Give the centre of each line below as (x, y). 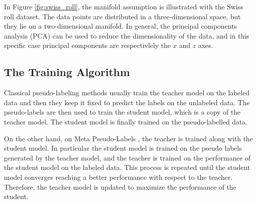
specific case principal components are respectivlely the (87, 45)
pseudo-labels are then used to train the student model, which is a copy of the (122, 112)
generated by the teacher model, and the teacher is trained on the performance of (127, 157)
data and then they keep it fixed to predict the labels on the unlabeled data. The (127, 102)
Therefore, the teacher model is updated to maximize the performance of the (120, 186)
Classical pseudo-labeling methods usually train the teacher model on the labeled (127, 93)
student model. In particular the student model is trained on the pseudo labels (123, 148)
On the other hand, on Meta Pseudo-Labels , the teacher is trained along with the (128, 138)
